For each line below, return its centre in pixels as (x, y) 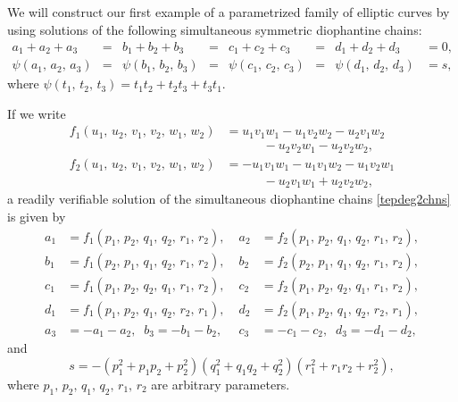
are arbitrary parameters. (221, 384)
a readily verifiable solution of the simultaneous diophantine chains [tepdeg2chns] (229, 199)
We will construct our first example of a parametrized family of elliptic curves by (229, 12)
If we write (37, 113)
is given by (37, 216)
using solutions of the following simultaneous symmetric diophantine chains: (215, 29)
